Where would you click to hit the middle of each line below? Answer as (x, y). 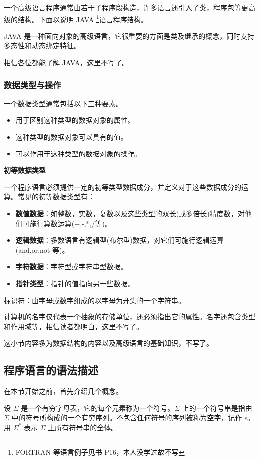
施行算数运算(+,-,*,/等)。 (70, 223)
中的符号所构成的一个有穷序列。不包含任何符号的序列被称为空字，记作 (127, 417)
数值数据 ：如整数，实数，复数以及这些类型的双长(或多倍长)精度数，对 (130, 213)
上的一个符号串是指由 (217, 407)
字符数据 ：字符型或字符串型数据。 (71, 266)
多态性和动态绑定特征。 (42, 46)
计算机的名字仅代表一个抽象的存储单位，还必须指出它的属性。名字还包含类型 (129, 317)
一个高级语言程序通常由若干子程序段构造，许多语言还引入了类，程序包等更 (126, 7)
